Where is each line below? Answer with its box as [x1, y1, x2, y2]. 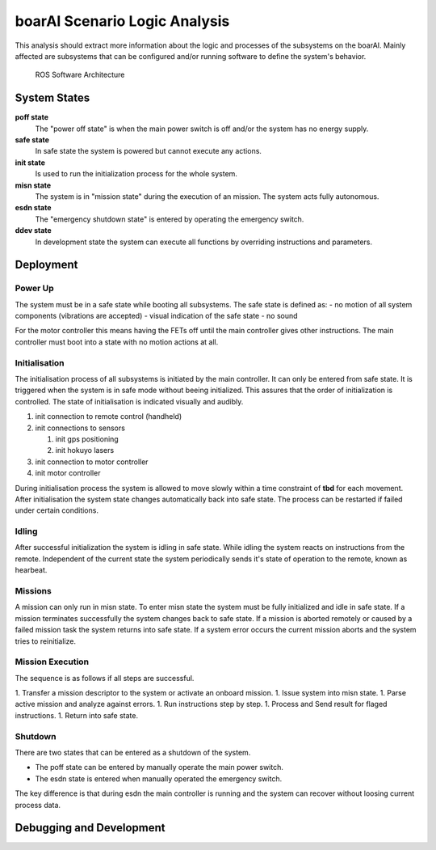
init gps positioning [55, 433, 119, 444]
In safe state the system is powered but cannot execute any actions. [35, 146, 262, 156]
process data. [15, 800, 61, 810]
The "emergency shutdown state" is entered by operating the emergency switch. [35, 214, 304, 224]
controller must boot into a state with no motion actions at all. [15, 336, 219, 347]
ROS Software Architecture [35, 70, 125, 80]
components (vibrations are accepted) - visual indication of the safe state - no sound [15, 311, 298, 321]
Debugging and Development [15, 821, 166, 835]
